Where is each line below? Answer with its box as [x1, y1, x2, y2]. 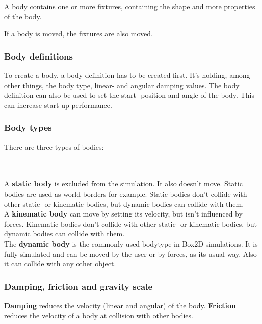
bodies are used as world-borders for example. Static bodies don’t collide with [4, 188, 247, 199]
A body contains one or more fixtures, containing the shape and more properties [4, 1, 255, 11]
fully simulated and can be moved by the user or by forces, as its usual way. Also [4, 248, 257, 259]
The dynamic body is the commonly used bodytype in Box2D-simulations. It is [4, 238, 258, 249]
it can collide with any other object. [4, 258, 116, 269]
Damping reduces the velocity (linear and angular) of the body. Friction [4, 300, 237, 310]
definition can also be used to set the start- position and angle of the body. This [4, 90, 254, 100]
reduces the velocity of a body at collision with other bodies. [4, 310, 193, 320]
